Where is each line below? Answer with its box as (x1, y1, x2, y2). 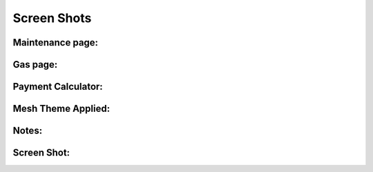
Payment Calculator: (12, 81, 103, 93)
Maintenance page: (12, 37, 99, 48)
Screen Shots (12, 10, 92, 26)
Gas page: (12, 59, 58, 70)
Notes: (12, 125, 43, 137)
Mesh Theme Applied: (12, 103, 111, 115)
